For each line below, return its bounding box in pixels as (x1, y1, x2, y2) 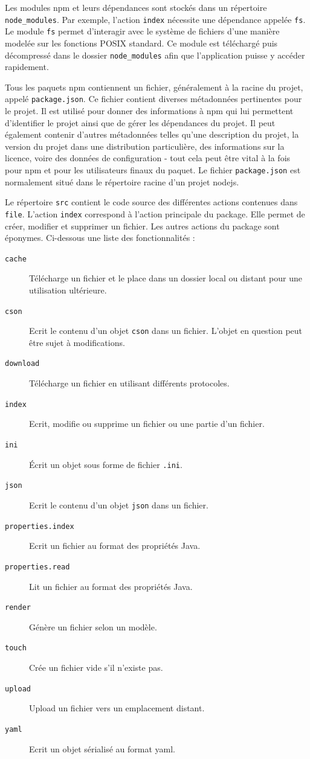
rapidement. (5, 60, 49, 73)
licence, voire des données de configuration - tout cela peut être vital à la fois (5, 152, 291, 164)
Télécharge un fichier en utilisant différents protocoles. (29, 377, 230, 389)
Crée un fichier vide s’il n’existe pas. (29, 661, 163, 673)
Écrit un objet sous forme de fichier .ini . (29, 458, 182, 470)
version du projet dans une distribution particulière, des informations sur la (5, 139, 285, 152)
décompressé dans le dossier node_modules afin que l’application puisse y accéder (5, 48, 305, 61)
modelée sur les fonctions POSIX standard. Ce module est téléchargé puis (5, 36, 278, 49)
